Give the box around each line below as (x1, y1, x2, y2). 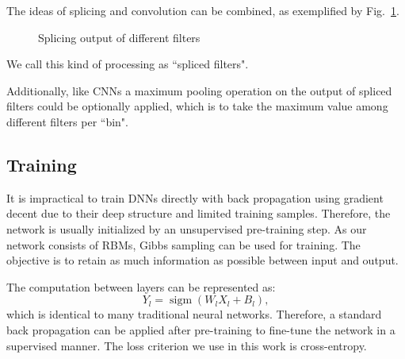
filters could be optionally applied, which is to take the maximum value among (6, 98, 388, 114)
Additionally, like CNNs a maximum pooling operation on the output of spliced (6, 82, 392, 98)
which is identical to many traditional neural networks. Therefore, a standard (6, 306, 382, 322)
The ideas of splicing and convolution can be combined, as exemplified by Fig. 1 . (6, 2, 399, 18)
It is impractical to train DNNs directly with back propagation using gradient (6, 189, 384, 206)
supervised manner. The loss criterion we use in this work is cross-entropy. (6, 337, 367, 353)
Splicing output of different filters (38, 29, 201, 45)
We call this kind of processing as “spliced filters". (6, 56, 249, 72)
